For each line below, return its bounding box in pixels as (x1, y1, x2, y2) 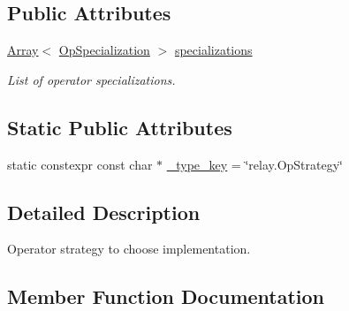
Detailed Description (7, 198, 201, 225)
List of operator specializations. (7, 70, 176, 88)
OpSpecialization (58, 41, 150, 59)
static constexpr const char (7, 155, 153, 173)
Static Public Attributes (7, 113, 232, 140)
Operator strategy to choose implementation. (7, 239, 251, 258)
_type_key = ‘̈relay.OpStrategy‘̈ (166, 155, 343, 173)
